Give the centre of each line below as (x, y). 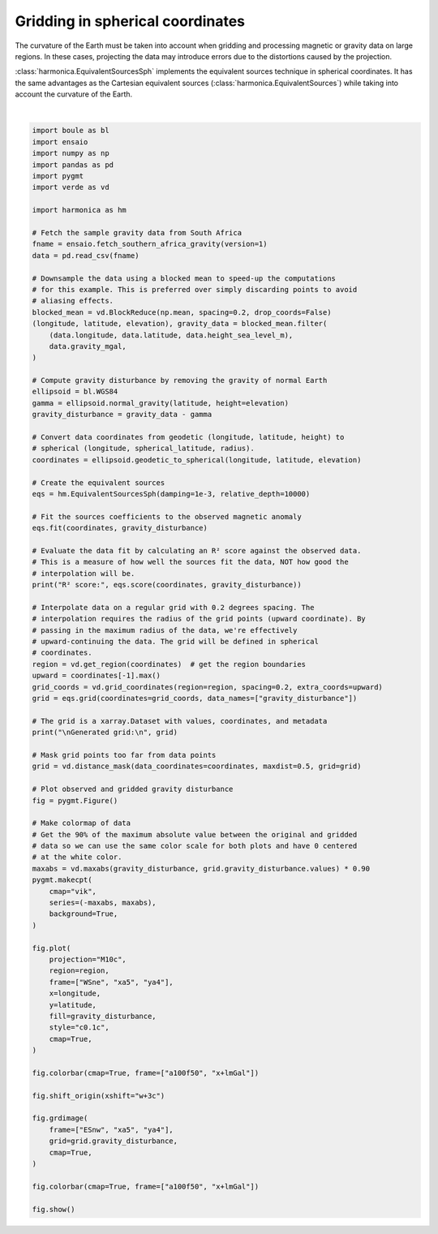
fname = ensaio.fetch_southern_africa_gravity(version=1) (150, 244)
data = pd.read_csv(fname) (86, 255)
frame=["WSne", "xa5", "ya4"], (111, 982)
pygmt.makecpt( (62, 880)
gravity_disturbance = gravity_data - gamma (122, 415)
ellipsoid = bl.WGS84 (75, 392)
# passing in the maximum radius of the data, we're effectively (165, 630)
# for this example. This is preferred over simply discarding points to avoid (195, 289)
